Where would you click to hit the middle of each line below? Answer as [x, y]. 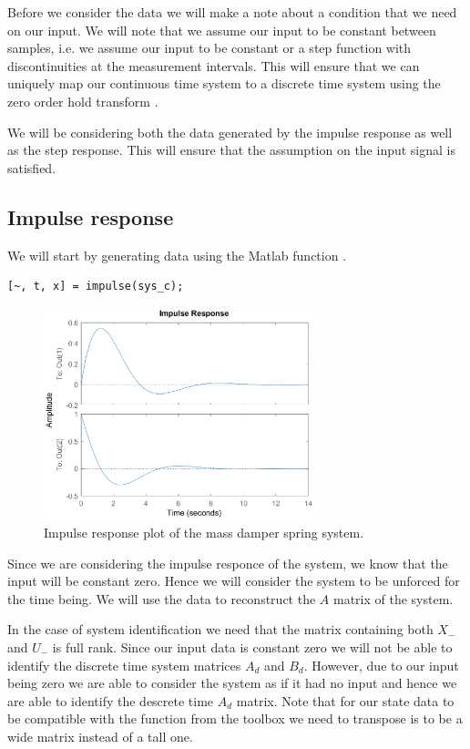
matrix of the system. [393, 598]
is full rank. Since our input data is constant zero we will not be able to [252, 647]
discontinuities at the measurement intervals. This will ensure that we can [214, 65]
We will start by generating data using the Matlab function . [177, 255]
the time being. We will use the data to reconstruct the [162, 598]
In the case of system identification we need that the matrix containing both [220, 629]
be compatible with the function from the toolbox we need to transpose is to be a [235, 718]
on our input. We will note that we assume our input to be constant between [222, 30]
